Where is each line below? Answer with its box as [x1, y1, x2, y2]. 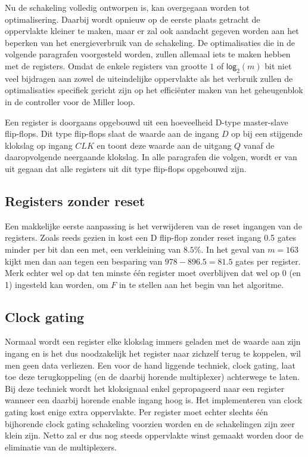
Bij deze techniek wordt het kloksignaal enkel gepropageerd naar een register [5, 382, 285, 394]
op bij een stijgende [231, 127, 303, 140]
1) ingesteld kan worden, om [5, 278, 108, 290]
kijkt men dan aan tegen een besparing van [5, 254, 163, 267]
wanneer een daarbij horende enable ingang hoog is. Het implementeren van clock [5, 394, 303, 406]
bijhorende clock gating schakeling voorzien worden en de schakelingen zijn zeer [5, 417, 295, 430]
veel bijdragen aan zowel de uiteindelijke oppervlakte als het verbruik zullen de [5, 72, 293, 84]
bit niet [265, 59, 292, 72]
